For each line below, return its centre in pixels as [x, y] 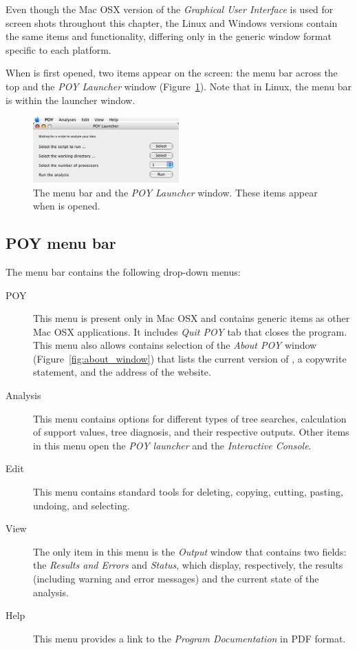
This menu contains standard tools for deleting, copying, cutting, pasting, [188, 492]
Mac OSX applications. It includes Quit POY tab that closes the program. [190, 331]
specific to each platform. [58, 49]
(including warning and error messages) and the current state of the [176, 579]
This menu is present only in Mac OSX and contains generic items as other [192, 318]
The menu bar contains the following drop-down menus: [123, 271]
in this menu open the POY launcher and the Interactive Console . [172, 445]
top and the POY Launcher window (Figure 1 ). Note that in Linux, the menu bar [178, 86]
